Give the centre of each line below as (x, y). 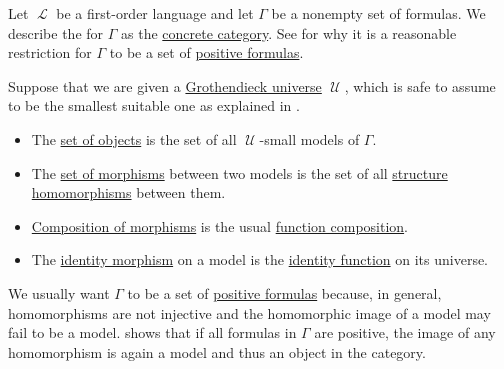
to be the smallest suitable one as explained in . (154, 105)
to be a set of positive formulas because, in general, (284, 292)
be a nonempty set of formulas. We (378, 13)
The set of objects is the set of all (134, 138)
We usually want (59, 292)
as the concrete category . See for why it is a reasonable (289, 32)
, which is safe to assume (420, 85)
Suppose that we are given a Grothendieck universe (165, 85)
